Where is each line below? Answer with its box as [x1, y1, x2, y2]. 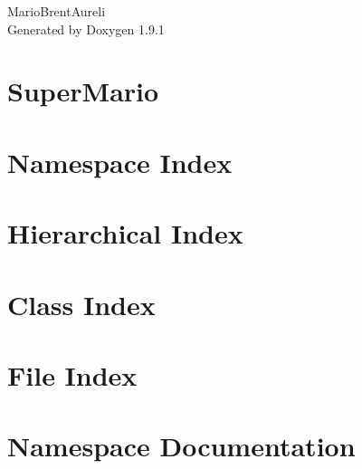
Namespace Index [7, 143, 233, 180]
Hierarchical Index [7, 215, 243, 252]
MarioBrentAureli [7, 2, 106, 20]
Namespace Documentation [7, 427, 356, 464]
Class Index [7, 285, 156, 322]
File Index [7, 356, 138, 393]
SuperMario [7, 72, 159, 110]
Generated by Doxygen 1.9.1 [7, 19, 165, 38]
